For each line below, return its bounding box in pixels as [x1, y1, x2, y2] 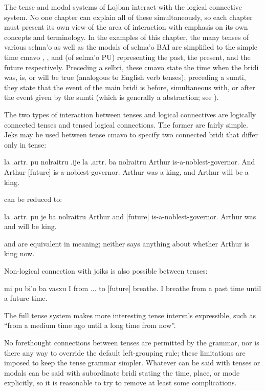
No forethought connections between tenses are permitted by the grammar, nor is [4, 337, 259, 348]
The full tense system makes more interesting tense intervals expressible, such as [4, 310, 256, 320]
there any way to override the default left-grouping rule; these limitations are [4, 347, 246, 358]
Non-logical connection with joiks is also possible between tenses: [4, 265, 208, 276]
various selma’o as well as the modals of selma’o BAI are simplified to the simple [4, 42, 258, 52]
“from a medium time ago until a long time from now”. [4, 320, 176, 331]
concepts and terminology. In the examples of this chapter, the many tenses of [4, 31, 249, 42]
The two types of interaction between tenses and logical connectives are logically [4, 109, 256, 119]
